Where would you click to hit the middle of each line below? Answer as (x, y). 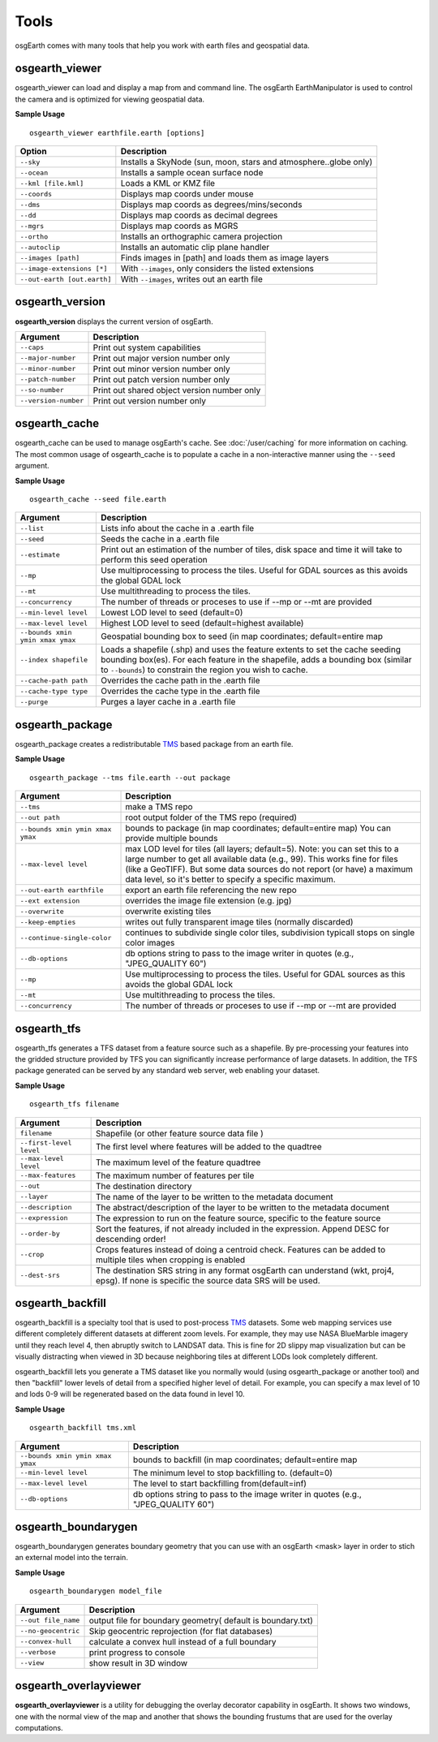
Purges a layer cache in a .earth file (168, 702)
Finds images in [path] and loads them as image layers (225, 258)
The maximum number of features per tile (175, 1175)
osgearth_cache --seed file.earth (98, 499)
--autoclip (40, 247)
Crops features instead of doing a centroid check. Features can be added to (240, 1249)
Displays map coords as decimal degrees (199, 215)
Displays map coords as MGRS (179, 226)
